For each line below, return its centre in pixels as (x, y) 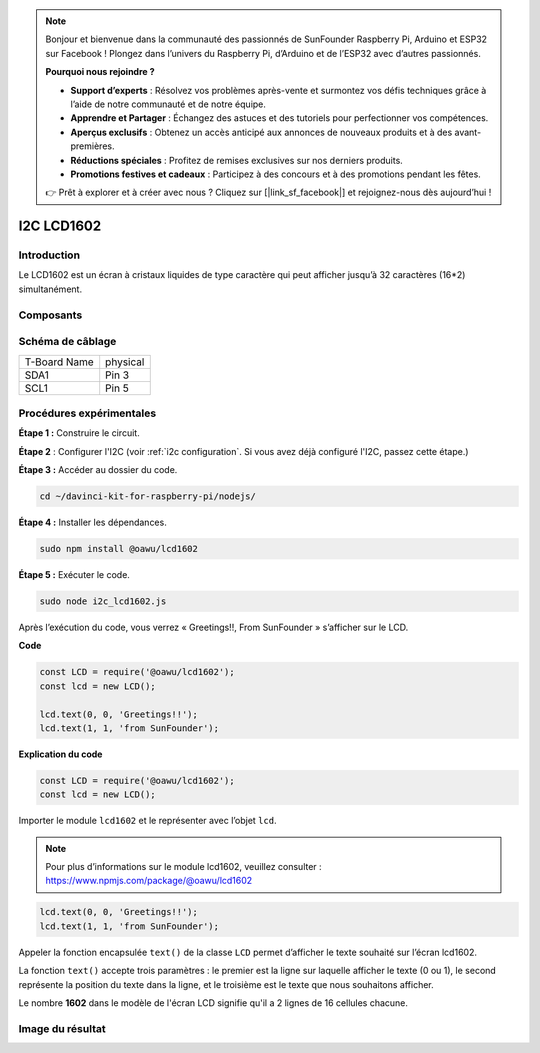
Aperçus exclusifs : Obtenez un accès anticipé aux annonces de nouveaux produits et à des (261, 132)
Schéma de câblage (67, 342)
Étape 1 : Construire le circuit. (79, 433)
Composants (50, 315)
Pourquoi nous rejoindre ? (100, 72)
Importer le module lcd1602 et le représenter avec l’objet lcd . (147, 821)
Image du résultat (62, 1028)
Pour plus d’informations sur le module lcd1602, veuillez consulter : (183, 867)
